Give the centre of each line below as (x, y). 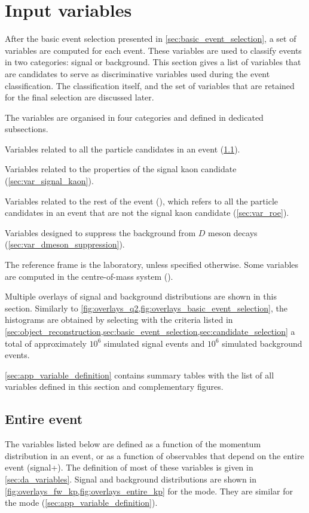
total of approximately (46, 343)
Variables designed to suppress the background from (100, 232)
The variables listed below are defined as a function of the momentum (133, 444)
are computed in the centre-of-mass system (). (89, 276)
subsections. (27, 129)
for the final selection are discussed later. (79, 97)
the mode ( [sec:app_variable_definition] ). (81, 503)
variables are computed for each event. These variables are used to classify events (153, 50)
